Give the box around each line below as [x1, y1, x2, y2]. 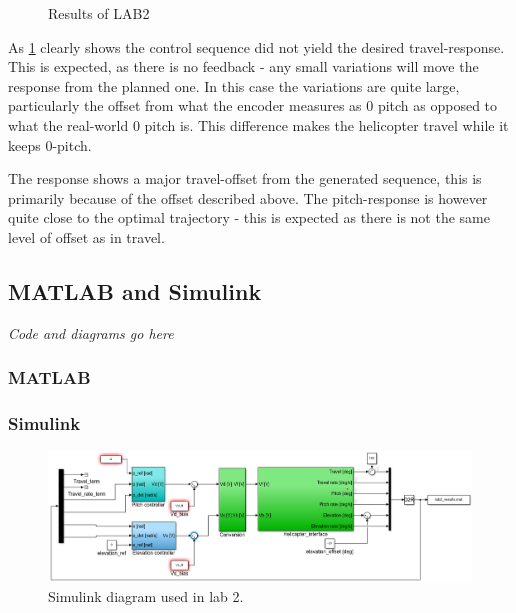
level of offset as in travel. [8, 226, 165, 247]
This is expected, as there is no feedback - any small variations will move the [8, 56, 479, 77]
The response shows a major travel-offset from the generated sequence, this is [8, 168, 482, 189]
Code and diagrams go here [8, 322, 174, 343]
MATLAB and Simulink [8, 275, 262, 306]
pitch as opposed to [377, 95, 498, 116]
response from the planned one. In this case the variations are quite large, [8, 75, 460, 96]
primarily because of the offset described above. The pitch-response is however [8, 187, 488, 208]
